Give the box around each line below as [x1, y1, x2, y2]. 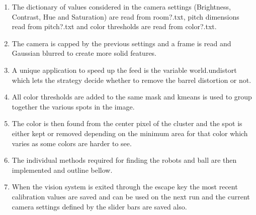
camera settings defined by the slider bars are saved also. [12, 201, 187, 211]
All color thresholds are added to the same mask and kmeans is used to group [12, 91, 252, 102]
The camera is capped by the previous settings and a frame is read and [12, 38, 231, 48]
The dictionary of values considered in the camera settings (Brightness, [12, 2, 231, 12]
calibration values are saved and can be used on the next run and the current [12, 191, 250, 201]
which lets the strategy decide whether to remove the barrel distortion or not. [12, 74, 251, 85]
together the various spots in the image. [12, 101, 135, 112]
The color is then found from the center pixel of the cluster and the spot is [12, 118, 242, 129]
